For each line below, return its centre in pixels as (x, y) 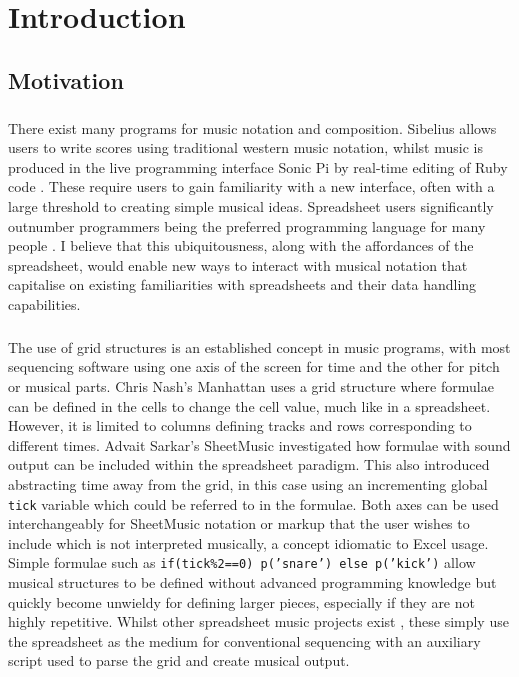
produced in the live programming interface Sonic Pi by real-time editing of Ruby (258, 166)
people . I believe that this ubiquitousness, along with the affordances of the (241, 245)
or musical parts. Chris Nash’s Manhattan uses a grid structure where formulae (251, 386)
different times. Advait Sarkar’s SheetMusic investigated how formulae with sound (259, 444)
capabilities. (44, 303)
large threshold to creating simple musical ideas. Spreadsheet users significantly (251, 205)
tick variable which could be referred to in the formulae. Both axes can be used (253, 503)
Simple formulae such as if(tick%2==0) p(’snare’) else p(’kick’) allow (242, 562)
